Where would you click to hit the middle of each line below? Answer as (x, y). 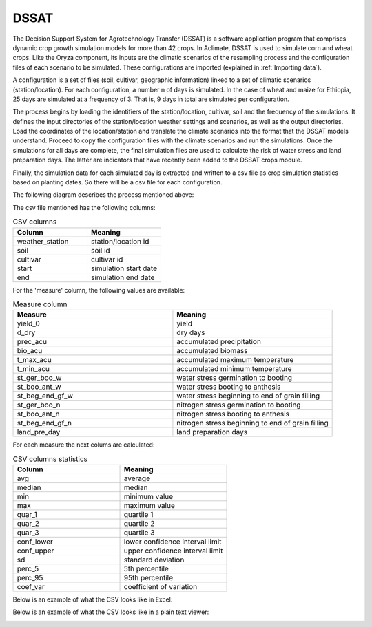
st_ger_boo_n (39, 405)
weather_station (43, 241)
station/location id (120, 241)
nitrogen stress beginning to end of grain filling (252, 423)
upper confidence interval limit (173, 551)
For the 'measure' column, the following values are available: (99, 290)
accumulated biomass (212, 351)
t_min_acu (33, 369)
